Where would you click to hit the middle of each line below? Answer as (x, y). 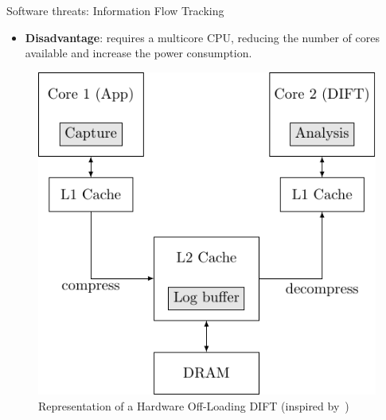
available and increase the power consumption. (138, 53)
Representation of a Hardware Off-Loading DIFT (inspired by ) (194, 405)
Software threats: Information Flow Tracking (115, 10)
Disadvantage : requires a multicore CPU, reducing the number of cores (202, 37)
